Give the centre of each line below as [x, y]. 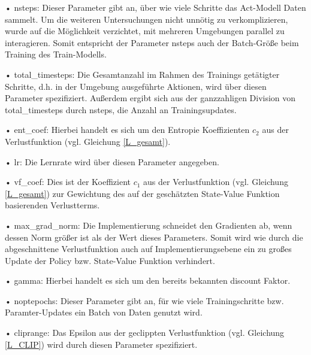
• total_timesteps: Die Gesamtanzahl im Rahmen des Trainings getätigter [142, 74]
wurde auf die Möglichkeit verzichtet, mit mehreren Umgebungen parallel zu [145, 31]
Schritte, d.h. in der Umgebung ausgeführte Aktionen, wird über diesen [136, 86]
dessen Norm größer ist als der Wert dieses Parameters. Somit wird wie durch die [154, 237]
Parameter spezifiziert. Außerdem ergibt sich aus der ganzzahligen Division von [150, 98]
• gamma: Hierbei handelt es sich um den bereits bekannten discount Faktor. [148, 280]
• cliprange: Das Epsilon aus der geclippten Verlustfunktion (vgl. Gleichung [145, 333]
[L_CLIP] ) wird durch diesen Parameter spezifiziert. [101, 344]
